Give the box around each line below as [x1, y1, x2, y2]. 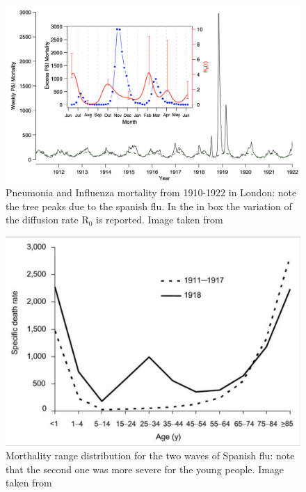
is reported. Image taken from [96, 212, 223, 227]
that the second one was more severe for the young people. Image [6, 461, 284, 476]
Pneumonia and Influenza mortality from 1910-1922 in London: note [6, 185, 297, 200]
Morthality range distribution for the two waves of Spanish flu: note [6, 448, 295, 463]
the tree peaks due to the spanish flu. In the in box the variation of [6, 198, 292, 213]
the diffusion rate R [6, 212, 89, 227]
